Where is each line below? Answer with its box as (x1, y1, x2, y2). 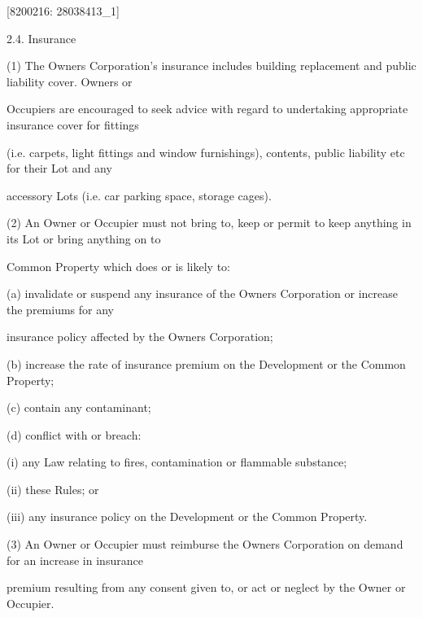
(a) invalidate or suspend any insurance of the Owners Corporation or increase (7, 285, 398, 302)
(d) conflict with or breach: (7, 426, 142, 443)
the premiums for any (7, 300, 114, 317)
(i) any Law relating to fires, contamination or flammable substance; (7, 453, 347, 470)
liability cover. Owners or (7, 72, 133, 90)
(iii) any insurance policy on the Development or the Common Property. (7, 508, 368, 525)
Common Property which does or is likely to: (7, 257, 231, 274)
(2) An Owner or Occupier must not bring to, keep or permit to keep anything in (7, 214, 412, 231)
